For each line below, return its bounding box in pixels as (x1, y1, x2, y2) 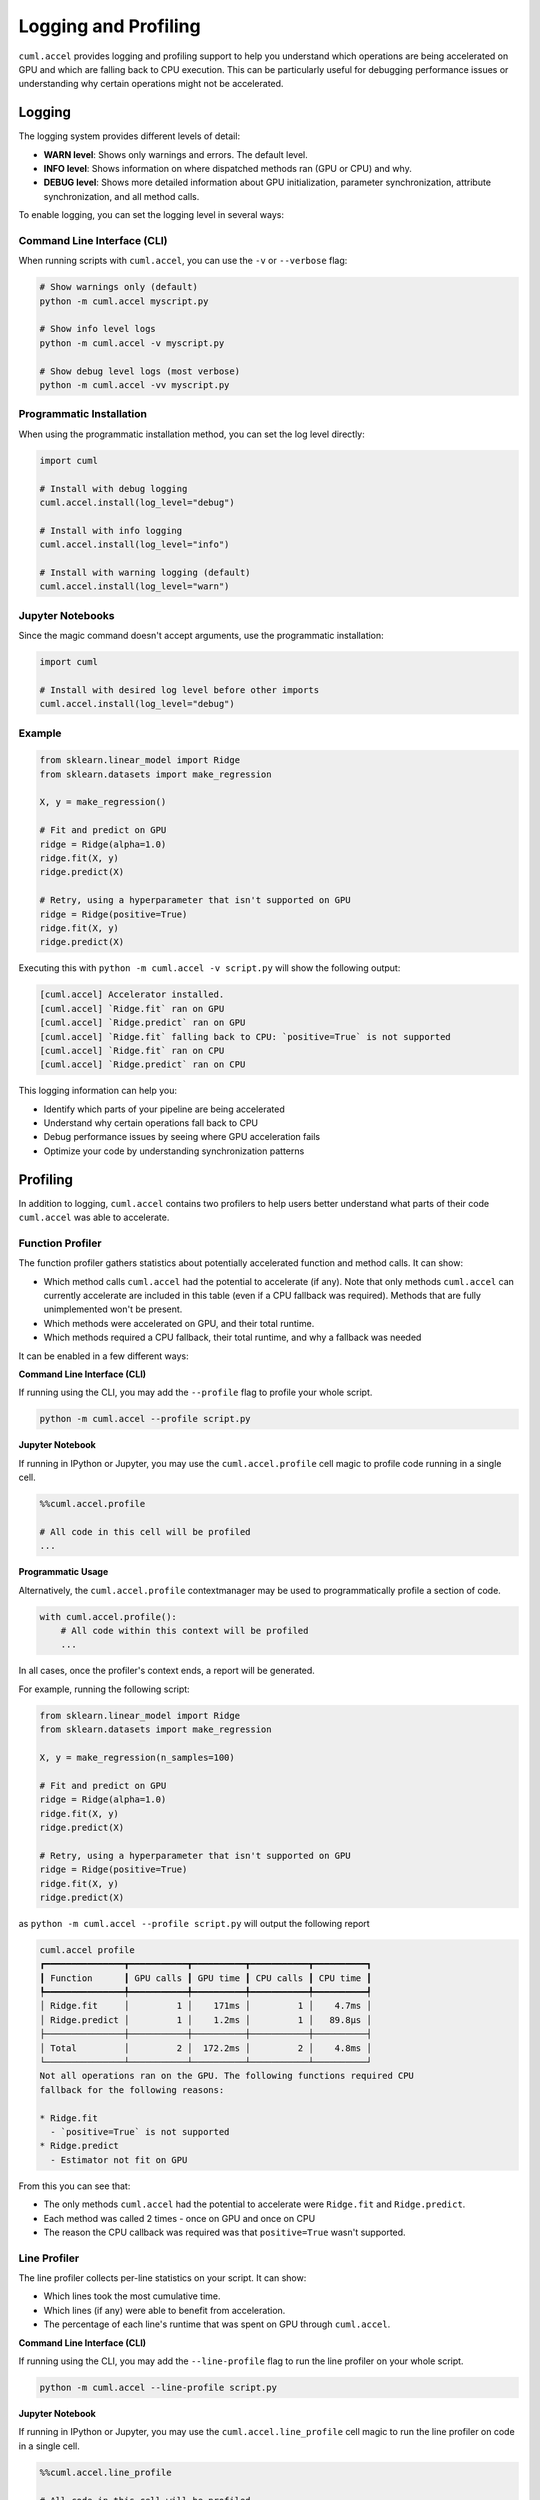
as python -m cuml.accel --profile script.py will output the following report (18, 1917, 370, 1929)
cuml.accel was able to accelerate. (18, 1211, 170, 1224)
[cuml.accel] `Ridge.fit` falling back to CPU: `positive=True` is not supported (39, 1031, 452, 1042)
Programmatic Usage (18, 1566, 109, 1578)
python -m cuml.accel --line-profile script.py (39, 2381, 277, 2393)
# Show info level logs (39, 323, 157, 335)
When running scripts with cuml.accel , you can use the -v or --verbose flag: (18, 255, 348, 267)
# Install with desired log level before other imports (39, 684, 320, 695)
